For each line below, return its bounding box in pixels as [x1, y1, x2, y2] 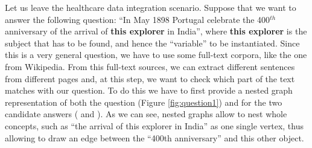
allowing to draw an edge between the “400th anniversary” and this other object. [5, 131, 304, 144]
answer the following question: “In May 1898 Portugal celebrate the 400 [5, 13, 270, 25]
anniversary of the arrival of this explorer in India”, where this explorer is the [5, 25, 307, 37]
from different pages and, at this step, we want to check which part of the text [5, 72, 295, 85]
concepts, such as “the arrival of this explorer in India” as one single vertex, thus [5, 119, 304, 132]
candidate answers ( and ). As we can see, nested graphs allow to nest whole [5, 108, 287, 120]
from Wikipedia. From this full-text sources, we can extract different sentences [5, 60, 295, 72]
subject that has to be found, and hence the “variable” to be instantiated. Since [5, 36, 300, 49]
